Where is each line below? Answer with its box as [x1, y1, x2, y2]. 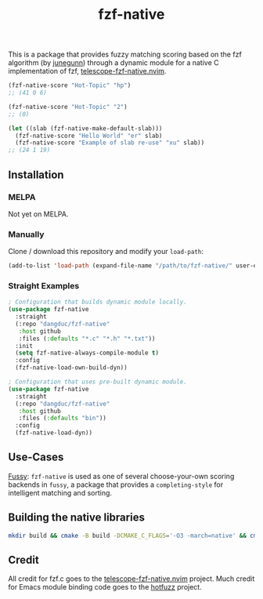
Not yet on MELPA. [8, 209, 69, 219]
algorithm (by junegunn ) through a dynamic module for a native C [8, 58, 219, 67]
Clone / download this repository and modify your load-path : [8, 247, 204, 256]
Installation [8, 168, 64, 181]
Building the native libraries [8, 511, 145, 525]
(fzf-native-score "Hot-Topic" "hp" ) [8, 82, 131, 89]
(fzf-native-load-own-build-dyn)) [15, 364, 128, 372]
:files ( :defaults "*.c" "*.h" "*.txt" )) [18, 335, 156, 343]
